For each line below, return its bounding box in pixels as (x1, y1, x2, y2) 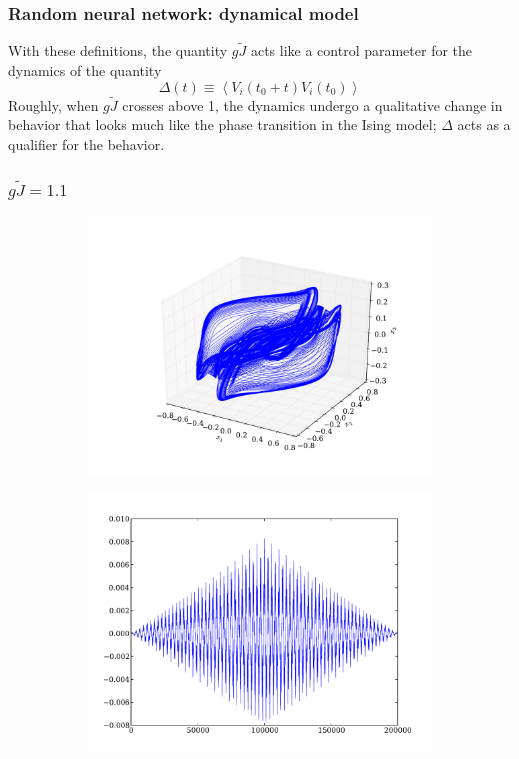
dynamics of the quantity (8, 60, 162, 81)
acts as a (457, 114, 511, 135)
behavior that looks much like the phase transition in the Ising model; (8, 114, 437, 135)
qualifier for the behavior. (8, 134, 165, 155)
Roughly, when (8, 94, 99, 115)
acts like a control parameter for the (250, 40, 473, 61)
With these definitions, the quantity (8, 40, 228, 61)
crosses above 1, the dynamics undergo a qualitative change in (122, 94, 503, 115)
